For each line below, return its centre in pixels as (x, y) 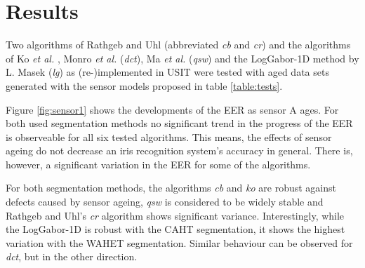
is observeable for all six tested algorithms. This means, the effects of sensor (169, 136)
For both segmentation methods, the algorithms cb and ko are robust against (171, 188)
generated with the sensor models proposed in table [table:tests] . (144, 85)
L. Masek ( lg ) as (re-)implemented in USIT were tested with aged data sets (167, 72)
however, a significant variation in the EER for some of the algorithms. (158, 164)
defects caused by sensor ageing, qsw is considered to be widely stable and (165, 202)
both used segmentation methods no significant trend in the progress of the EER (179, 123)
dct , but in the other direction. (72, 256)
